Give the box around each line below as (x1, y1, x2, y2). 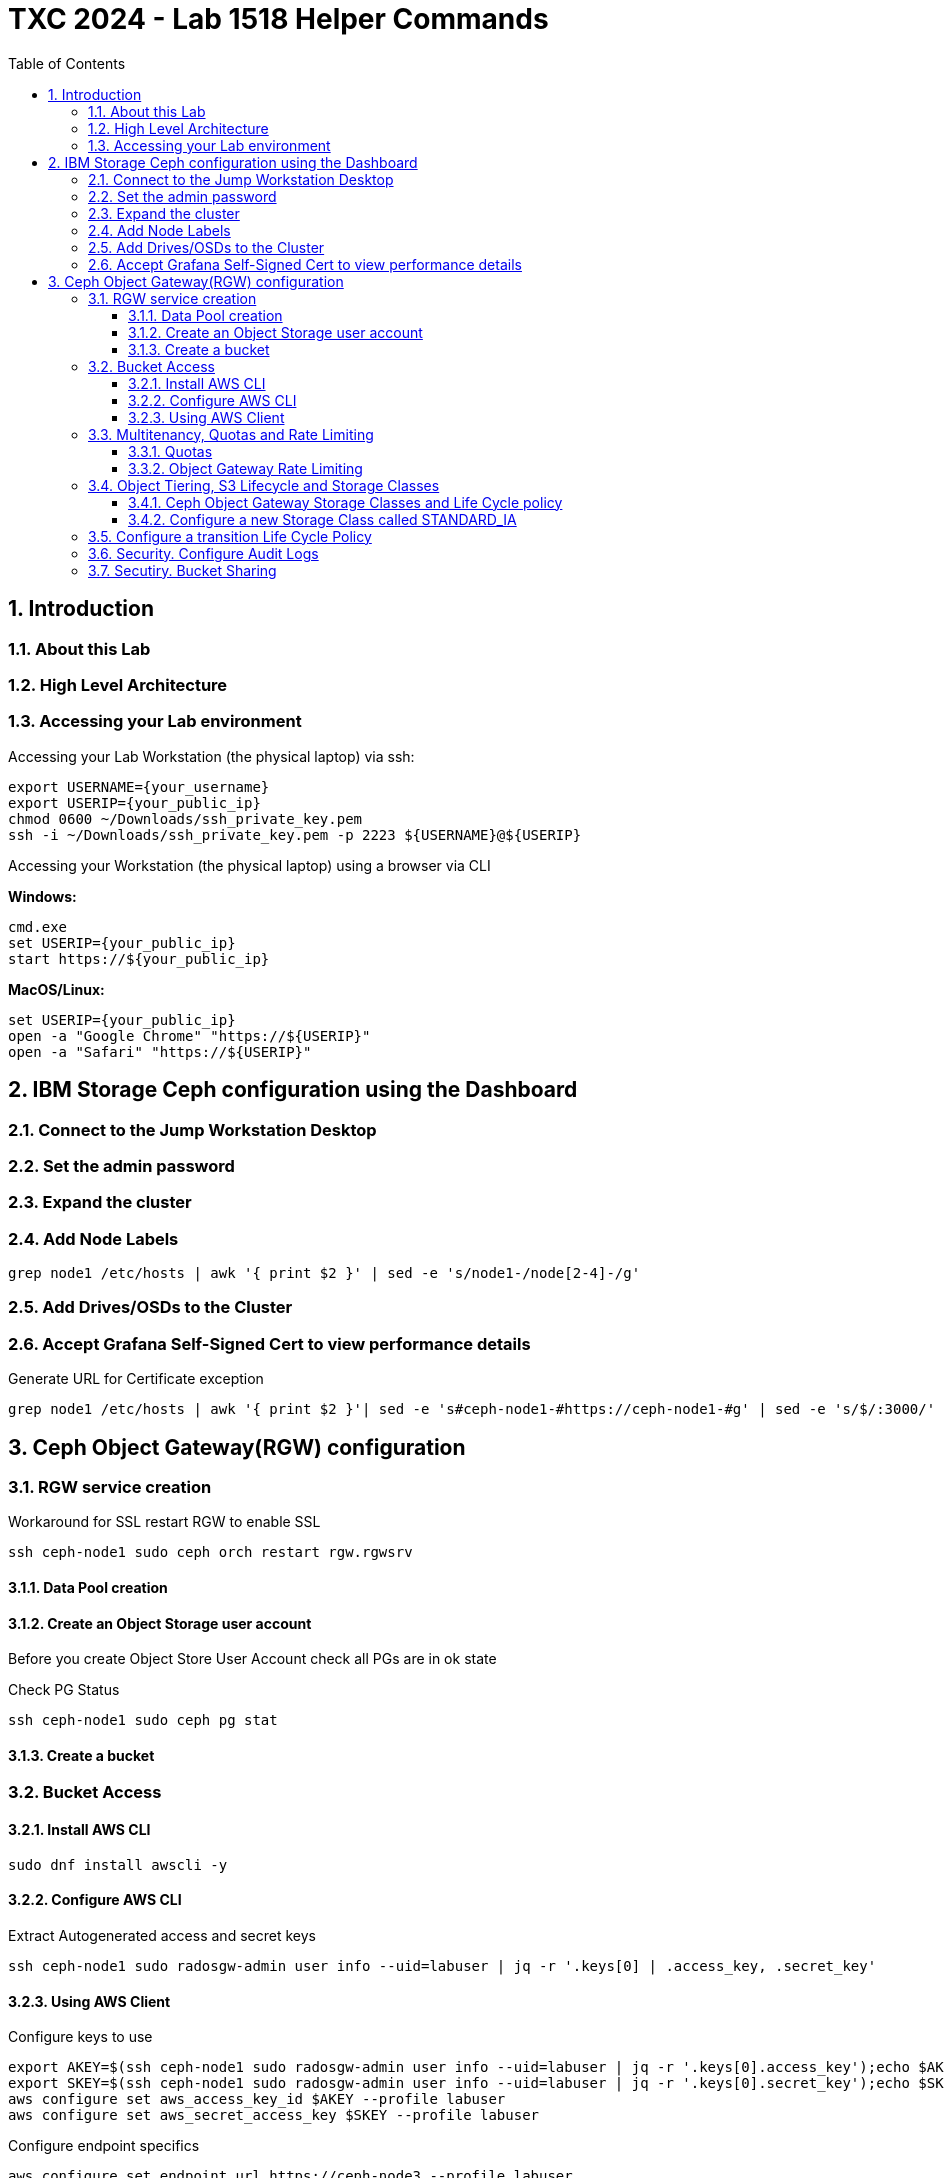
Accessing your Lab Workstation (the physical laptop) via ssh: (8, 747, 415, 765)
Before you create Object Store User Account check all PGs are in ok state (8, 1650, 497, 1668)
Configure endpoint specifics (8, 2137, 200, 2155)
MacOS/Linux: (8, 980, 105, 998)
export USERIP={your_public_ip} (8, 794, 261, 811)
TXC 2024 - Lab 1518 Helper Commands (8, 2, 549, 36)
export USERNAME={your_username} (8, 778, 270, 795)
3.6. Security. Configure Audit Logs (88, 544, 319, 562)
